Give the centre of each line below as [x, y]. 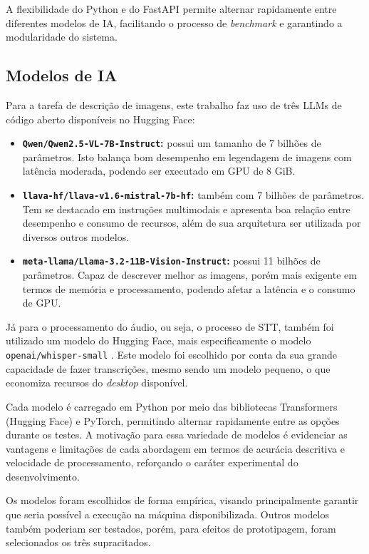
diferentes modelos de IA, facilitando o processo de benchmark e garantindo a [174, 22]
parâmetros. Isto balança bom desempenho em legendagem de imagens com [187, 157]
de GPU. [42, 303]
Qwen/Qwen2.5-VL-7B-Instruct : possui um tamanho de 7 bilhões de [172, 143]
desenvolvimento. [43, 476]
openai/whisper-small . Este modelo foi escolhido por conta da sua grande [171, 355]
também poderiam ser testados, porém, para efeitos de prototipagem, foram [171, 528]
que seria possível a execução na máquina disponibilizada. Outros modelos [167, 514]
